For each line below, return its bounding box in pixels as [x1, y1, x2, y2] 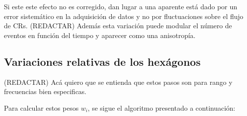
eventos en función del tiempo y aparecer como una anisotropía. [4, 30, 196, 40]
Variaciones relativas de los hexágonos [4, 54, 201, 69]
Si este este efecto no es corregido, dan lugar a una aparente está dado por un [4, 1, 238, 11]
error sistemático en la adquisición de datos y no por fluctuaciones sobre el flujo [4, 11, 244, 21]
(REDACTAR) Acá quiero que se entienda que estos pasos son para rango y [4, 77, 233, 87]
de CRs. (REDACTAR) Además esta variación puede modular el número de [4, 20, 232, 31]
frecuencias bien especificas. [4, 86, 87, 97]
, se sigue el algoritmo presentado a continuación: [88, 102, 235, 113]
